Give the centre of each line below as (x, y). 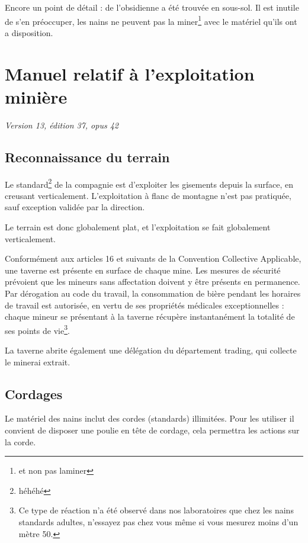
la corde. (20, 441)
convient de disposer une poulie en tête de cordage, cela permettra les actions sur (152, 430)
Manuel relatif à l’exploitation (130, 73)
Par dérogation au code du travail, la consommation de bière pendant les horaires (153, 293)
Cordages (34, 393)
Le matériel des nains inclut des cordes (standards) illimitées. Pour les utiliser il (150, 418)
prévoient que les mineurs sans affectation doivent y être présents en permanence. (153, 282)
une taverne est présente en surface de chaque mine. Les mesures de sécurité (143, 270)
